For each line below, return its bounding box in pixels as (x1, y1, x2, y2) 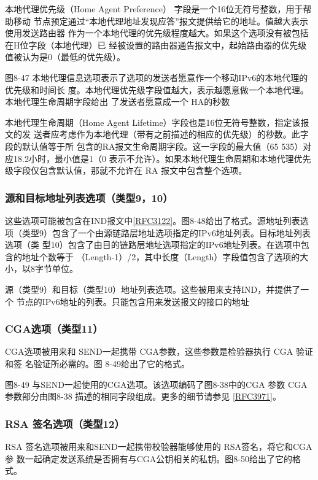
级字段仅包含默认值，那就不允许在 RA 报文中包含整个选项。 (5, 164, 247, 177)
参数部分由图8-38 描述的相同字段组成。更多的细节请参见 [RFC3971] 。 (5, 390, 281, 403)
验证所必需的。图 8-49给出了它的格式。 (33, 357, 190, 370)
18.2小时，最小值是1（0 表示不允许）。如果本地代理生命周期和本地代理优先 (13, 152, 311, 165)
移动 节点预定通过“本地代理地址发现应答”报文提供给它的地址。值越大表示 (13, 14, 308, 27)
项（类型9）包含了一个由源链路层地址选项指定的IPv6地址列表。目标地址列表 (5, 226, 311, 239)
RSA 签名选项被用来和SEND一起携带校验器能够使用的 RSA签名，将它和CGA (5, 439, 312, 452)
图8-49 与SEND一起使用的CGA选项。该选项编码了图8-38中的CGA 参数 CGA (5, 377, 308, 390)
